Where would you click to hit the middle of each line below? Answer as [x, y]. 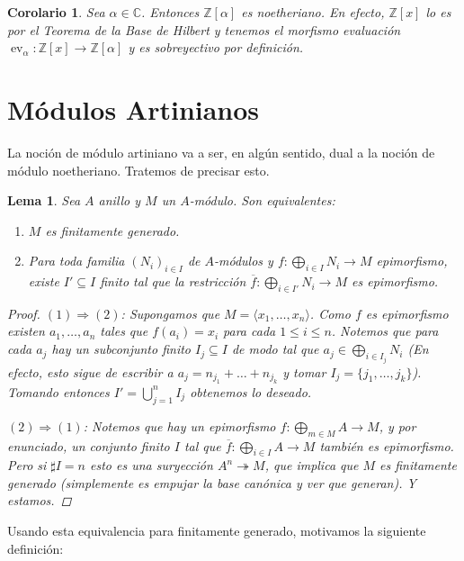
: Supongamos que [170, 313]
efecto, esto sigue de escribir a [90, 371]
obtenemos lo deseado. [251, 391]
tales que [124, 331]
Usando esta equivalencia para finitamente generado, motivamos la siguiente [217, 531]
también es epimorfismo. [387, 445]
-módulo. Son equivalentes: [262, 200]
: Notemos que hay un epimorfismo [179, 425]
